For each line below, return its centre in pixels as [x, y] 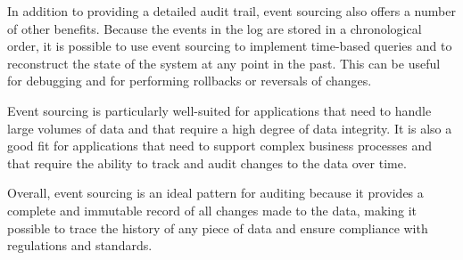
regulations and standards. [80, 245]
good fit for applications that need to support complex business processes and [219, 146]
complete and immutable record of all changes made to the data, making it [212, 210]
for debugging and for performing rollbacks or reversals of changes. [190, 81]
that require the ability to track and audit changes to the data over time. [207, 162]
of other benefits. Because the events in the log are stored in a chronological [215, 28]
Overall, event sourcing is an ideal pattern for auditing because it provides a [215, 193]
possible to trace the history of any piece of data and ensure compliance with [218, 227]
